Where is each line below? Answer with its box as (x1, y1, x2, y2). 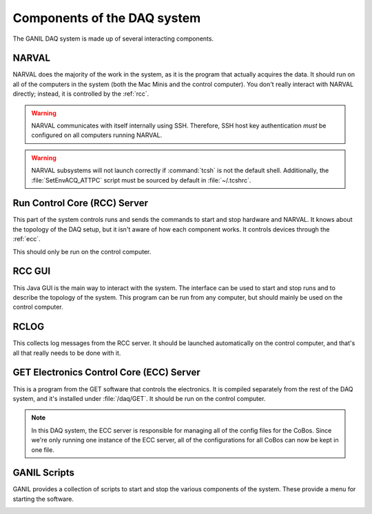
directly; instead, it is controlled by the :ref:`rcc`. (12, 90, 149, 98)
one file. (31, 445, 54, 454)
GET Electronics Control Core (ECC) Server (12, 367, 201, 378)
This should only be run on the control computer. (12, 247, 152, 256)
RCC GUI (12, 265, 51, 277)
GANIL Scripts (12, 467, 75, 479)
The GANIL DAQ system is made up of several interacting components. (12, 34, 214, 43)
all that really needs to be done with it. (12, 349, 121, 357)
